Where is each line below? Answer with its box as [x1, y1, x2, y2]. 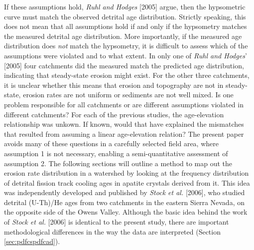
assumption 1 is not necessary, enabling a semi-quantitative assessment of [4, 148, 228, 158]
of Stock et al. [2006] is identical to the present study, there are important [4, 217, 229, 227]
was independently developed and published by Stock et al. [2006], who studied [4, 187, 245, 198]
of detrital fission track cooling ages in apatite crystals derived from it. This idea [4, 177, 250, 188]
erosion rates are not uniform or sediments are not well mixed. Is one [23, 89, 234, 100]
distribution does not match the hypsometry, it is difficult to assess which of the [4, 40, 248, 51]
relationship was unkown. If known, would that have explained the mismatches [4, 119, 244, 129]
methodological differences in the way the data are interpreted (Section [4, 226, 221, 237]
